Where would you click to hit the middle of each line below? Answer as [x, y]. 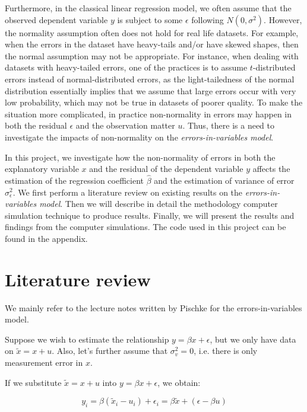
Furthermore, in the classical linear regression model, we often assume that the [148, 8]
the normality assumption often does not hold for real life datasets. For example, [152, 32]
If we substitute [33, 382]
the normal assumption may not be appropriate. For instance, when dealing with [152, 55]
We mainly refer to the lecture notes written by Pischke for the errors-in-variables [153, 307]
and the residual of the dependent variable [166, 169]
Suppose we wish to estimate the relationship [87, 339]
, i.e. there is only [226, 351]
